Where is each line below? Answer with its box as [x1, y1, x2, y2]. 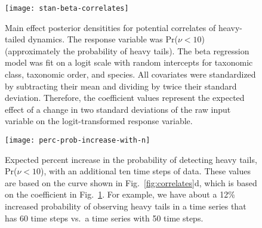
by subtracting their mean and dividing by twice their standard [5, 79, 237, 92]
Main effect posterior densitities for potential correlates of [5, 21, 216, 33]
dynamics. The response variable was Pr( [27, 33, 178, 45]
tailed [5, 33, 26, 45]
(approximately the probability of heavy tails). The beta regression [5, 44, 249, 57]
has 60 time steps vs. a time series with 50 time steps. [5, 211, 204, 224]
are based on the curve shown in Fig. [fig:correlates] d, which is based [5, 176, 257, 189]
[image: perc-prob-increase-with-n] [5, 136, 150, 144]
